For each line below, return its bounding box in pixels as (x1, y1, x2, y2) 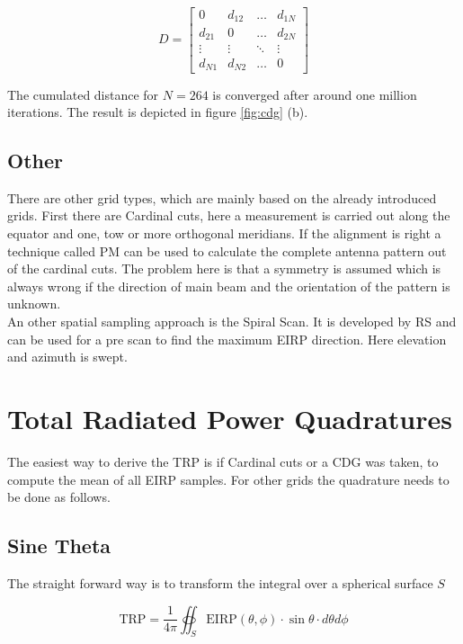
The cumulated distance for (7, 85, 159, 103)
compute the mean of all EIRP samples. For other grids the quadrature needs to (7, 470, 450, 488)
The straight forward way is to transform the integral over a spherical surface (7, 573, 433, 592)
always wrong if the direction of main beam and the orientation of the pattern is (7, 276, 450, 295)
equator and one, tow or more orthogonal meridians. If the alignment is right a (7, 224, 441, 243)
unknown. (7, 294, 61, 313)
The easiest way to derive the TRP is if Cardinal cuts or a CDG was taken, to (7, 452, 439, 470)
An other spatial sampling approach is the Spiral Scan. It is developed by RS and (7, 312, 457, 331)
